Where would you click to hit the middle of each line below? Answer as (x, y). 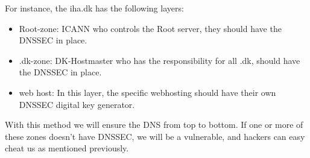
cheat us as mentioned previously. (67, 148)
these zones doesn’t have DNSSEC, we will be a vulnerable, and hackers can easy (155, 136)
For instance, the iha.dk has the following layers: (94, 8)
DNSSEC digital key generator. (77, 104)
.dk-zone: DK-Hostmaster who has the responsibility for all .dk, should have (160, 60)
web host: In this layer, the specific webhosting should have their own (147, 92)
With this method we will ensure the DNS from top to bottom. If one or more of (154, 125)
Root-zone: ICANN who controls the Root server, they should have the (150, 28)
